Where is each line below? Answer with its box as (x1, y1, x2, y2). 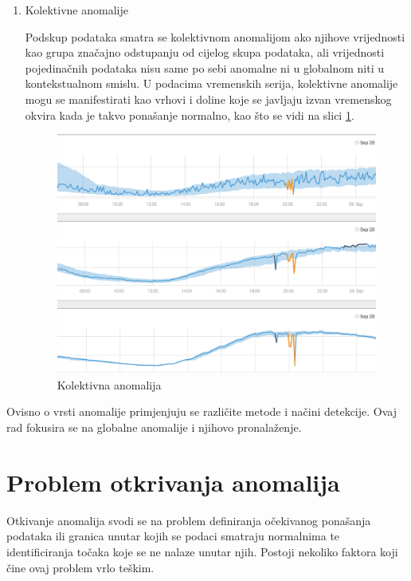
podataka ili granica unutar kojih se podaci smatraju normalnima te (6, 528, 340, 544)
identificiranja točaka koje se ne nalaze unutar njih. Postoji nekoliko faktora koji (6, 543, 398, 559)
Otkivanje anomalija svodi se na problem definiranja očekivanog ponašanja (6, 512, 371, 528)
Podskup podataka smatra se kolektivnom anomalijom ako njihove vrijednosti (25, 28, 405, 45)
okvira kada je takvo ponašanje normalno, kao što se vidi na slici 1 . (25, 106, 354, 123)
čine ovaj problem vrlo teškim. (6, 559, 155, 575)
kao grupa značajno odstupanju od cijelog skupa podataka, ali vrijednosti (25, 44, 385, 61)
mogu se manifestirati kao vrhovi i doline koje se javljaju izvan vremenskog (25, 90, 392, 107)
